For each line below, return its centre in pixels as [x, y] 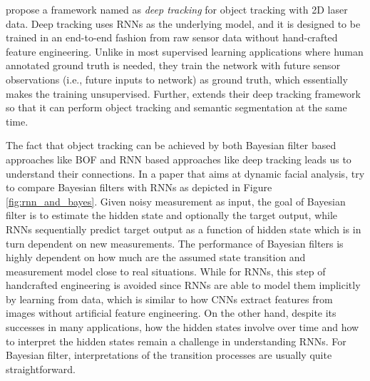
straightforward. [41, 369]
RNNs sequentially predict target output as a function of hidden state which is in [184, 229]
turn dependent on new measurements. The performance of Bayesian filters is [175, 243]
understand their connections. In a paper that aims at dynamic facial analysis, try [185, 173]
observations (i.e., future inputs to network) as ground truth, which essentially [177, 79]
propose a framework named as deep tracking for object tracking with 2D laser [177, 9]
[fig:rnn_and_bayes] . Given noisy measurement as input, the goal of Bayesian [176, 201]
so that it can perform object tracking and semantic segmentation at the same [176, 107]
